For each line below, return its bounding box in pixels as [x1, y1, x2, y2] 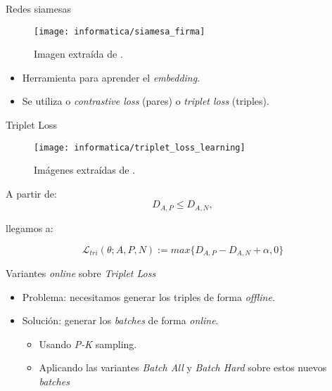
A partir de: [6, 186, 57, 200]
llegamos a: [6, 220, 53, 235]
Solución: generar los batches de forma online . [22, 313, 219, 328]
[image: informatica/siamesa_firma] [34, 26, 205, 37]
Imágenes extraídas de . [34, 162, 136, 177]
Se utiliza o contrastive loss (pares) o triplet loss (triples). [22, 94, 269, 108]
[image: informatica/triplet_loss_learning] [34, 142, 245, 153]
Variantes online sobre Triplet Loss [6, 265, 156, 280]
